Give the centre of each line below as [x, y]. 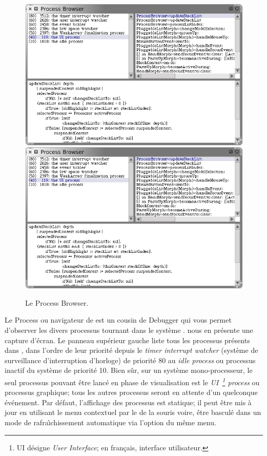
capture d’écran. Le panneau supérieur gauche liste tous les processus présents [127, 340]
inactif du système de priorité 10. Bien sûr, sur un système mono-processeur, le [129, 370]
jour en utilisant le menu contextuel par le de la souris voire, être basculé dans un [133, 412]
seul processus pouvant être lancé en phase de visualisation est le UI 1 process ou [132, 381]
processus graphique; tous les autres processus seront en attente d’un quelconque [131, 392]
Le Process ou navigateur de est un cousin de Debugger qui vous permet [118, 320]
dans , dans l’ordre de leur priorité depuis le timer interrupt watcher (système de [131, 350]
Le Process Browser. [57, 302]
